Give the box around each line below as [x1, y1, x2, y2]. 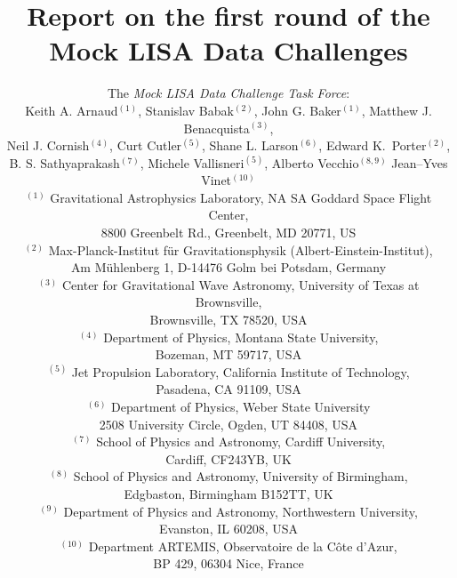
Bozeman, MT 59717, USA [155, 345, 302, 364]
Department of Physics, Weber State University [111, 397, 371, 415]
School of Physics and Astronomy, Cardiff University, [96, 432, 386, 451]
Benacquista [183, 118, 250, 137]
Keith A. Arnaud [25, 100, 118, 119]
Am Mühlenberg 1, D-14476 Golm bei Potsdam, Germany [70, 258, 387, 277]
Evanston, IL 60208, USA [158, 519, 299, 538]
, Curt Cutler [109, 136, 182, 155]
